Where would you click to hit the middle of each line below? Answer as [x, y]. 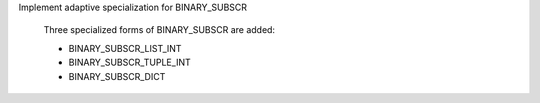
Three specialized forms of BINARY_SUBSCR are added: [159, 30]
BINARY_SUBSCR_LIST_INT [125, 48]
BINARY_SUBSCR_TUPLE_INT [129, 62]
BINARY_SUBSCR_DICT [117, 76]
